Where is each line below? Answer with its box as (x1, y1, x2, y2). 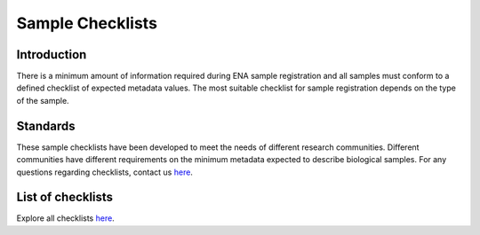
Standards (16, 118, 76, 133)
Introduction (16, 47, 87, 62)
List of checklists (16, 190, 114, 205)
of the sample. (16, 95, 70, 106)
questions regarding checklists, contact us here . (16, 167, 193, 177)
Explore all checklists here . (16, 213, 115, 223)
